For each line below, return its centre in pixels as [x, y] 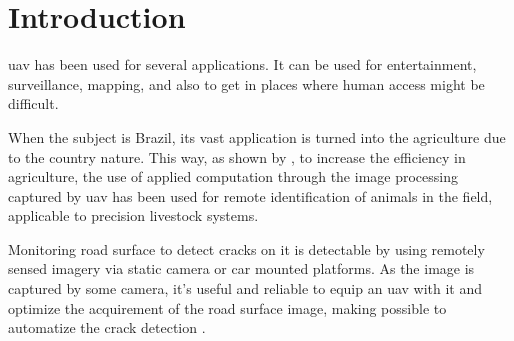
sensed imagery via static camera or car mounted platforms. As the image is [241, 268]
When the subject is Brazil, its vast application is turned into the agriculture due [257, 136]
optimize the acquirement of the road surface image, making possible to [227, 307]
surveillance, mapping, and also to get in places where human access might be [246, 83]
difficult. [33, 103]
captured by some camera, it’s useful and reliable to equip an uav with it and [245, 288]
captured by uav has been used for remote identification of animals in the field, [250, 195]
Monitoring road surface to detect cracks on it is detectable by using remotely [246, 248]
